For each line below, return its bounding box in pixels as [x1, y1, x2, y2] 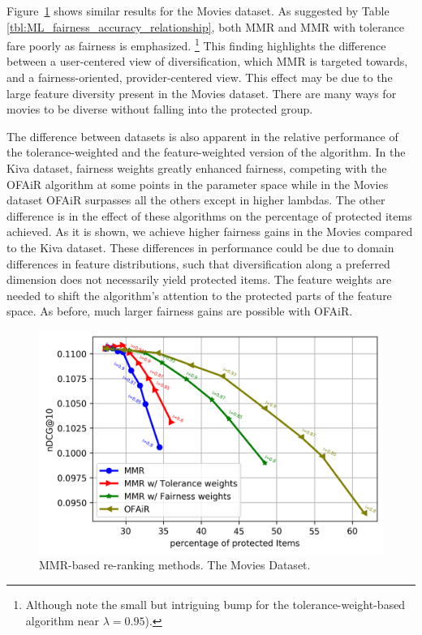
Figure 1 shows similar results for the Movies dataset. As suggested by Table [6, 2, 390, 19]
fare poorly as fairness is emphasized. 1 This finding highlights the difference [6, 35, 386, 54]
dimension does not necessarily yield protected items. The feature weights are [6, 271, 392, 288]
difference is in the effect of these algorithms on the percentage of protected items [6, 207, 412, 224]
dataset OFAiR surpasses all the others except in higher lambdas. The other [6, 191, 385, 208]
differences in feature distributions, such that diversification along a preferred [6, 255, 390, 272]
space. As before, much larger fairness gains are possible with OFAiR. [6, 302, 353, 320]
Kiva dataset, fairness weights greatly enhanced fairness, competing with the [6, 160, 387, 176]
